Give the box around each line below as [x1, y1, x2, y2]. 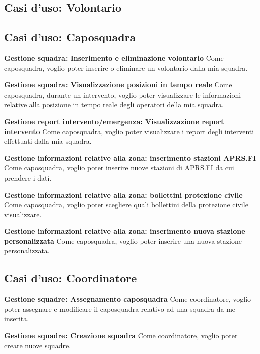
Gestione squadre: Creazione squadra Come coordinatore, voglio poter [4, 330, 238, 341]
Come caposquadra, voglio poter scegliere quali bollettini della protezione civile [4, 199, 248, 210]
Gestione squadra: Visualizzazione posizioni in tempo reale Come [4, 79, 232, 90]
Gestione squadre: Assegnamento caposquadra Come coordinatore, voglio [4, 294, 251, 304]
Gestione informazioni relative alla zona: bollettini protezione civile [4, 189, 243, 200]
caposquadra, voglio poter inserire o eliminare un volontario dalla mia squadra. [4, 62, 248, 73]
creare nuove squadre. [4, 340, 71, 350]
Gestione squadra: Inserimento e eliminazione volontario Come [4, 52, 224, 63]
